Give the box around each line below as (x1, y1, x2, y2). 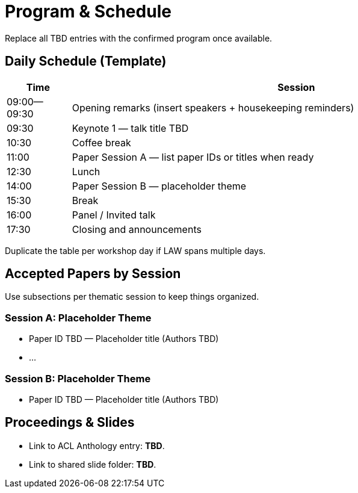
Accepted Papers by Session (5, 266, 181, 282)
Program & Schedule (5, 1, 171, 22)
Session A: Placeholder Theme (5, 311, 152, 324)
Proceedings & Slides (5, 415, 135, 430)
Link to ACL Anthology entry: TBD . (29, 440, 165, 451)
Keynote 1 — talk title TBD (72, 122, 189, 134)
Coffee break (72, 136, 131, 149)
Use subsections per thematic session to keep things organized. (5, 291, 259, 302)
